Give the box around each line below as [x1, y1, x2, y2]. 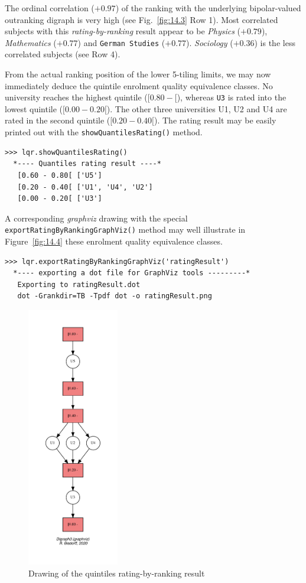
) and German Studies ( [77, 36, 165, 48]
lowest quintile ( [5, 102, 63, 115]
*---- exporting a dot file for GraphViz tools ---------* [13, 269, 250, 278]
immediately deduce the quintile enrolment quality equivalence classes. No [5, 79, 273, 92]
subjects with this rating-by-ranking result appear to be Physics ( [5, 25, 241, 37]
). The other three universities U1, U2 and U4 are [106, 102, 287, 115]
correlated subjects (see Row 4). [5, 48, 121, 60]
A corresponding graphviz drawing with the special [5, 211, 188, 224]
